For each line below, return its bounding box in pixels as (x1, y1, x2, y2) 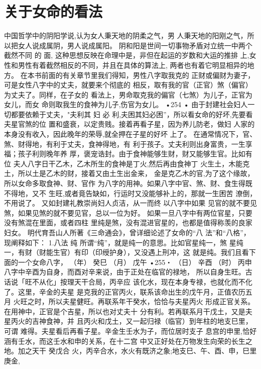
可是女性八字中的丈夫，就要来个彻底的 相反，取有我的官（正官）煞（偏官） (4, 79, 252, 90)
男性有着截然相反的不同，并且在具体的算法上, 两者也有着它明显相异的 (18, 59, 247, 70)
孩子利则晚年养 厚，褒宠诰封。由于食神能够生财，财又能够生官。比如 (18, 148, 245, 159)
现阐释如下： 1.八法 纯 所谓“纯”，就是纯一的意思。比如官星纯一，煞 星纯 (4, 237, 243, 247)
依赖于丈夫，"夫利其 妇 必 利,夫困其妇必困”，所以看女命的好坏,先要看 (25, 109, 253, 119)
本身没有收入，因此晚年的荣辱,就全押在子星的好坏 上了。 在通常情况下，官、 (4, 129, 257, 139)
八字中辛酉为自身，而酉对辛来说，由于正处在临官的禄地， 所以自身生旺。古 (4, 266, 252, 277)
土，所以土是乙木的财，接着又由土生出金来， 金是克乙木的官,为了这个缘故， (4, 168, 254, 178)
